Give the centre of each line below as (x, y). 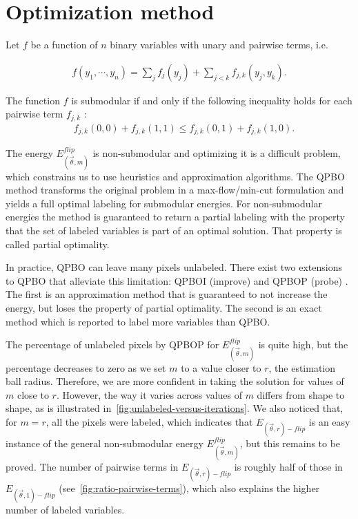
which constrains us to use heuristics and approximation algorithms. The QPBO (175, 176)
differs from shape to (301, 394)
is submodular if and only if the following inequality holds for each (212, 100)
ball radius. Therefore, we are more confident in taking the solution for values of (175, 381)
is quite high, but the (303, 345)
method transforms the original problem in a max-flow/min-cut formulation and (175, 190)
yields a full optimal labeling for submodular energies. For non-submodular (164, 203)
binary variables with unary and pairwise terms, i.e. (219, 45)
